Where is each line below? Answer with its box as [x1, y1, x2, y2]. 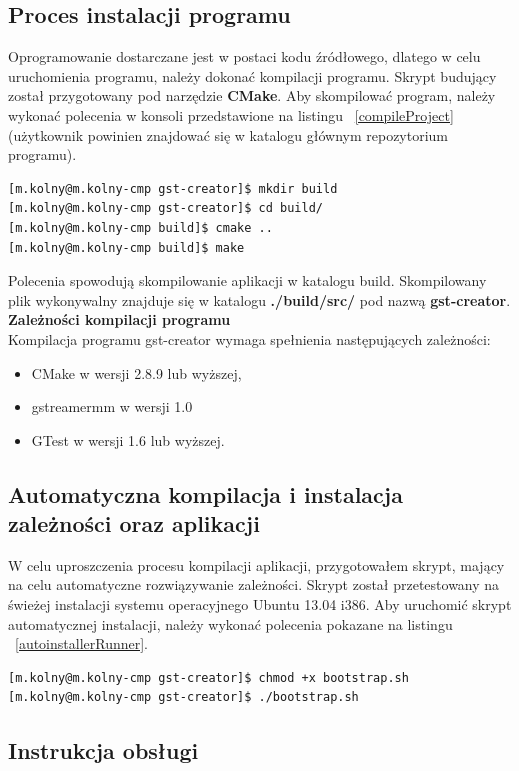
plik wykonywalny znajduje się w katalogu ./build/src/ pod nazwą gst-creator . [8, 289, 511, 310]
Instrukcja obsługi [8, 735, 199, 766]
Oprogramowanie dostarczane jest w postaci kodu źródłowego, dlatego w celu [8, 46, 481, 67]
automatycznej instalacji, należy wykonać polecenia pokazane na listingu [8, 613, 453, 634]
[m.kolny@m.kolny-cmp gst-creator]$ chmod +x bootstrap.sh [8, 670, 409, 685]
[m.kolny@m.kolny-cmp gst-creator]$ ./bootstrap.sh [8, 690, 359, 705]
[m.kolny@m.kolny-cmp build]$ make [8, 240, 245, 255]
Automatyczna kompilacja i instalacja [8, 478, 403, 509]
